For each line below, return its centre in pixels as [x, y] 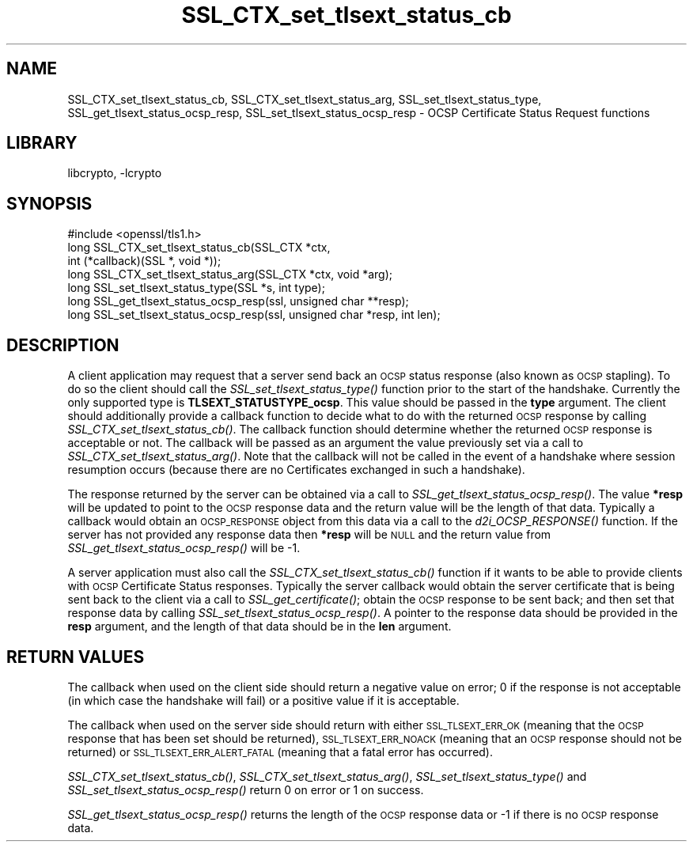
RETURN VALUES [76, 657]
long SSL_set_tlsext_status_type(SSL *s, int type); [196, 288]
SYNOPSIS [49, 203]
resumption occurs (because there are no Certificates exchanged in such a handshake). [296, 470]
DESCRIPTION [63, 345]
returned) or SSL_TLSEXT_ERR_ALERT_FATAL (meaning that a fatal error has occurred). [280, 751]
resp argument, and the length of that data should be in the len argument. [259, 627]
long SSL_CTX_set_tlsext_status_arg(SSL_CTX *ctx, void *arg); [230, 274]
